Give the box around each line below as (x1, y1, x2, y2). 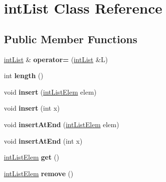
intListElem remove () (4, 168, 74, 178)
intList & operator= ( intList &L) (4, 54, 108, 64)
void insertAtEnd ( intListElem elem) (4, 119, 119, 129)
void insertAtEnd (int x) (4, 135, 83, 146)
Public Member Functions (4, 31, 137, 46)
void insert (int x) (4, 103, 60, 113)
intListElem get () (4, 152, 59, 162)
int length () (4, 70, 44, 81)
